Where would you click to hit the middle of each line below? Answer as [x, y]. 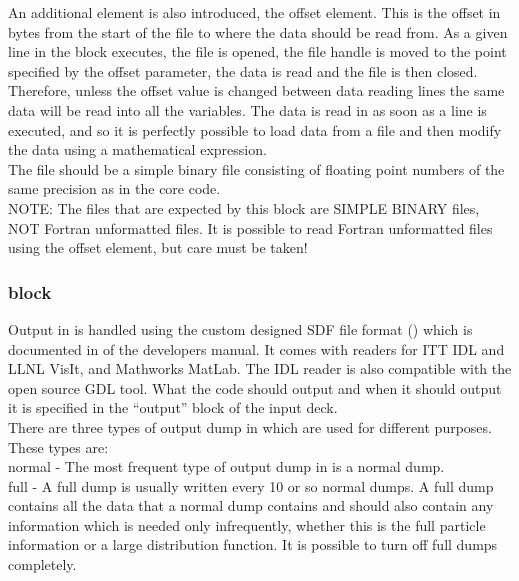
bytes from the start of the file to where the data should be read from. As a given [258, 31]
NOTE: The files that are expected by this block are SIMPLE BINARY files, [244, 207]
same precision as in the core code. [114, 188]
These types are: [58, 446]
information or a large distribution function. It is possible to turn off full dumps [253, 544]
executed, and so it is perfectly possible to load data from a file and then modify [255, 129]
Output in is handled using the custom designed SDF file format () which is [240, 328]
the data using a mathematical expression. [137, 149]
